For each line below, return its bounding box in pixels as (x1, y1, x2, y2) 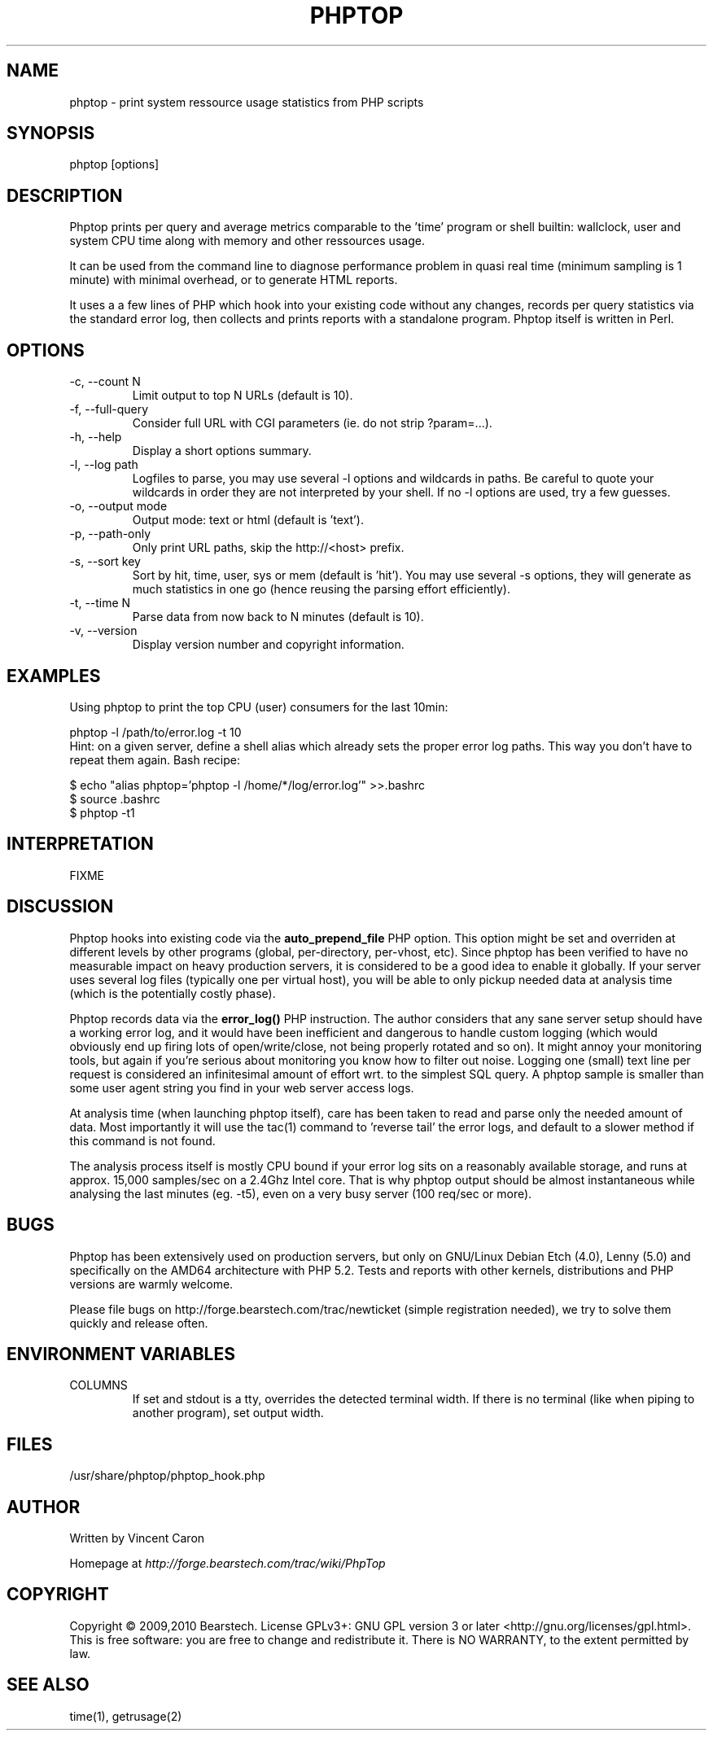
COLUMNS (69, 1378, 128, 1393)
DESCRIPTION (7, 185, 123, 206)
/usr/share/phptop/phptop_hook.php (69, 1468, 265, 1483)
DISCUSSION (7, 896, 114, 917)
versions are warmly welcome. (69, 1276, 234, 1291)
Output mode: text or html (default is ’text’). (132, 513, 364, 527)
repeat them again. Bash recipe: (69, 752, 240, 767)
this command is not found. (69, 1133, 216, 1148)
